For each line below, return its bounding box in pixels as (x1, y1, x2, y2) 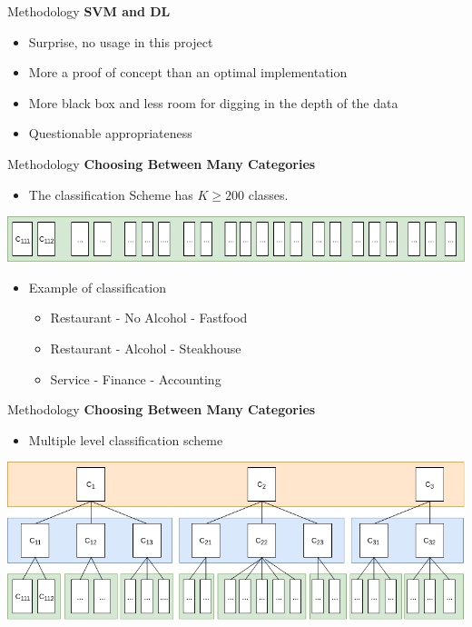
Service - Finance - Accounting (50, 369, 221, 388)
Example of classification (28, 277, 167, 296)
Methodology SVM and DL (7, 2, 171, 20)
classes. (248, 184, 289, 204)
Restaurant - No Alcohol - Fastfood (50, 308, 248, 327)
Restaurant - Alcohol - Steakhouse (50, 339, 241, 358)
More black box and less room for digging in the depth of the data (28, 93, 398, 112)
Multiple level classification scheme (28, 430, 223, 449)
